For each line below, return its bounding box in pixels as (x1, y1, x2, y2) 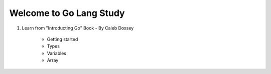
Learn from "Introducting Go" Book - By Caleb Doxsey (22, 25, 134, 31)
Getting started (47, 36, 78, 42)
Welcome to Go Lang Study (9, 7, 125, 18)
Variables (47, 50, 66, 56)
